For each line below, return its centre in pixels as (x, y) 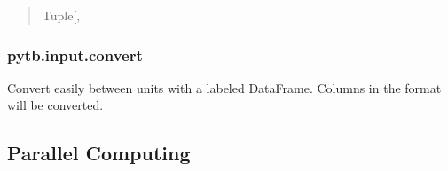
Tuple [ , (61, 15)
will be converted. (55, 105)
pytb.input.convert (75, 54)
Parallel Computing (99, 153)
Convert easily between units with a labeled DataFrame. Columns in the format (224, 87)
